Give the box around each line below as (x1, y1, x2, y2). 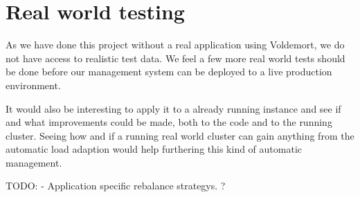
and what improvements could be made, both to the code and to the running (6, 115, 332, 129)
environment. (6, 77, 61, 92)
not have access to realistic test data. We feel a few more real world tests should (6, 50, 345, 65)
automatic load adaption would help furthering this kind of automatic (6, 142, 303, 156)
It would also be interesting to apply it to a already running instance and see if (6, 101, 341, 115)
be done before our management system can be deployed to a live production (6, 64, 332, 79)
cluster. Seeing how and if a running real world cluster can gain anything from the (6, 128, 354, 142)
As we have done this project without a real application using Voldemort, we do (6, 37, 345, 52)
